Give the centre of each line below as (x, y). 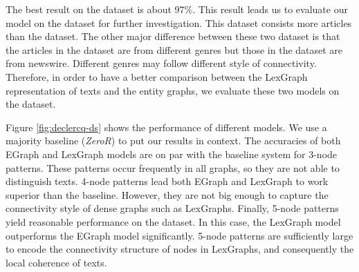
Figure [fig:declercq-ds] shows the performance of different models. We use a (166, 127)
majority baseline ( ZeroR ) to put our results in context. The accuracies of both (173, 140)
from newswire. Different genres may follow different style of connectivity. (161, 63)
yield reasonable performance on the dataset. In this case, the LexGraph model (173, 221)
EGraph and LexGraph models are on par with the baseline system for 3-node (172, 154)
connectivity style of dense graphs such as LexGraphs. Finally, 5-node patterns (172, 208)
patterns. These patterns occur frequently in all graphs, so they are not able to (173, 167)
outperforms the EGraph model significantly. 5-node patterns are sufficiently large (179, 235)
